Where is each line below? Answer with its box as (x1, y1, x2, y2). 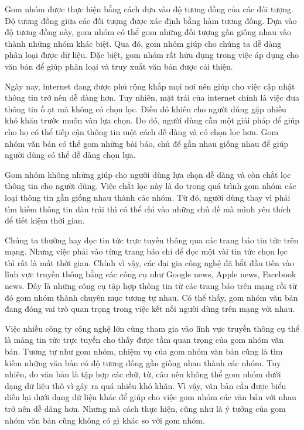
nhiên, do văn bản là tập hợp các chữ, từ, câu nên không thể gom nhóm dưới (5, 368, 281, 380)
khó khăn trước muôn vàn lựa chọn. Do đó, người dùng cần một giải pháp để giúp (5, 114, 300, 126)
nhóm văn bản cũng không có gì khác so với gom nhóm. (5, 414, 205, 426)
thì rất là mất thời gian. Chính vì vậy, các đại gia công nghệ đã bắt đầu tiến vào (5, 256, 294, 269)
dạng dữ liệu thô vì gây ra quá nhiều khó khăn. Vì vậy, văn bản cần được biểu (5, 379, 286, 391)
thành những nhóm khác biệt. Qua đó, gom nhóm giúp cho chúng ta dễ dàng (5, 37, 282, 49)
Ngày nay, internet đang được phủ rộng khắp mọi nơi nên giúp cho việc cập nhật (5, 80, 295, 92)
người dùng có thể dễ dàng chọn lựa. (5, 149, 136, 161)
